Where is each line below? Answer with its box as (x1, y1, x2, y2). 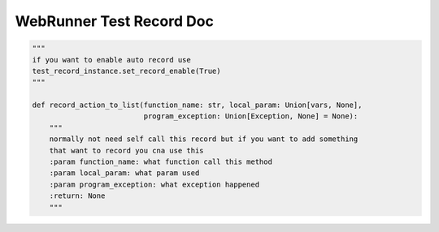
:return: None (49, 191, 106, 200)
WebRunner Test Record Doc (15, 12, 215, 30)
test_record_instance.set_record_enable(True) (32, 66, 221, 75)
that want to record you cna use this (49, 146, 204, 155)
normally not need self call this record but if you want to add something (49, 135, 359, 144)
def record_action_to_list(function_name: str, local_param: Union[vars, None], (32, 101, 363, 110)
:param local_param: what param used (49, 169, 200, 178)
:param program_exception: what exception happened (49, 179, 260, 189)
